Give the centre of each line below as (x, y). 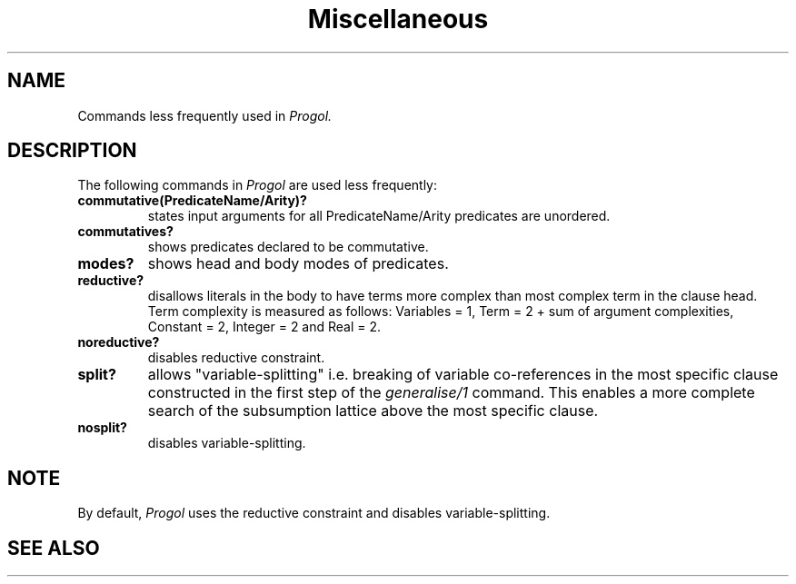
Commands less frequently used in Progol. (205, 115)
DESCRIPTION (72, 151)
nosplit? (102, 428)
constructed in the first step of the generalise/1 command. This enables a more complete (451, 393)
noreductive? (119, 342)
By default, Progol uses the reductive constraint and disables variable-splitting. (314, 513)
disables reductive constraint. (236, 358)
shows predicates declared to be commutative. (288, 247)
